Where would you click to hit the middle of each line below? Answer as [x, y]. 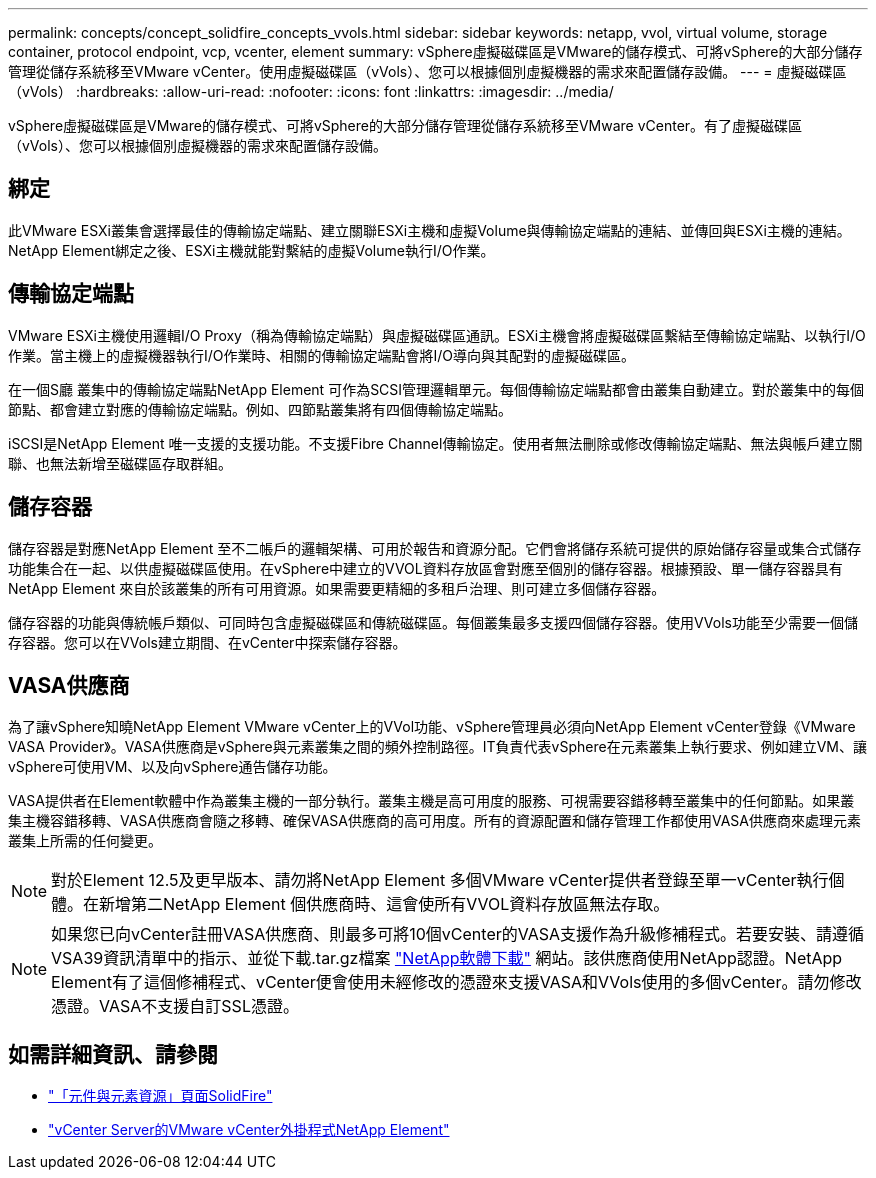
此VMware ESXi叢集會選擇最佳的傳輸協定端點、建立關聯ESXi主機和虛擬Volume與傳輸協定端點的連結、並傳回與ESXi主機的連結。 [429, 230]
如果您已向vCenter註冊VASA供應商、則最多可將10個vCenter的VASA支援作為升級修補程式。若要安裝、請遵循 [458, 934]
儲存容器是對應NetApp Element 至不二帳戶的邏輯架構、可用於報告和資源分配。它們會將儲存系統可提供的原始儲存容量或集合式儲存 [435, 548]
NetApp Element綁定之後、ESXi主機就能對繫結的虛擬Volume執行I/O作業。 [251, 250]
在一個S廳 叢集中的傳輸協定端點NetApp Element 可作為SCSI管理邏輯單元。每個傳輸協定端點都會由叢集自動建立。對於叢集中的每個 [436, 389]
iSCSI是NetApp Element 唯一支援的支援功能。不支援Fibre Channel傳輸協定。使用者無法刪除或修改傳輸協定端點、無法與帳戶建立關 [435, 443]
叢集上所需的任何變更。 [85, 841]
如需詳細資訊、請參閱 [113, 1054]
